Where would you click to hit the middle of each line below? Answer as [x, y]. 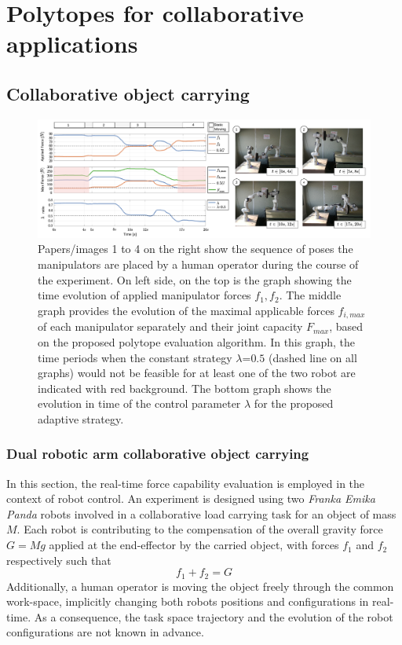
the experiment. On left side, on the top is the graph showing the [195, 279]
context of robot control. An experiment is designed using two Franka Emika [191, 498]
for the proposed [294, 403]
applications [72, 44]
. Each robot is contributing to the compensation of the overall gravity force [200, 529]
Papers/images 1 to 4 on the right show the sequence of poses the [196, 249]
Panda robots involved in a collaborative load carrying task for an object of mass [201, 513]
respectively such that [59, 560]
